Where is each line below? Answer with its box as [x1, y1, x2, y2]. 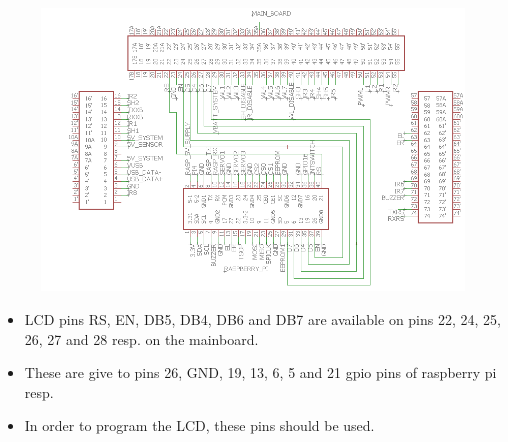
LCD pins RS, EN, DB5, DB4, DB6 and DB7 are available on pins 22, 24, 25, [24, 308, 501, 329]
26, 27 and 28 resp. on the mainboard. [24, 328, 259, 349]
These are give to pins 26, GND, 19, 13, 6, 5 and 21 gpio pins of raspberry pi [24, 362, 497, 383]
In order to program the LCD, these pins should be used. [24, 415, 375, 436]
